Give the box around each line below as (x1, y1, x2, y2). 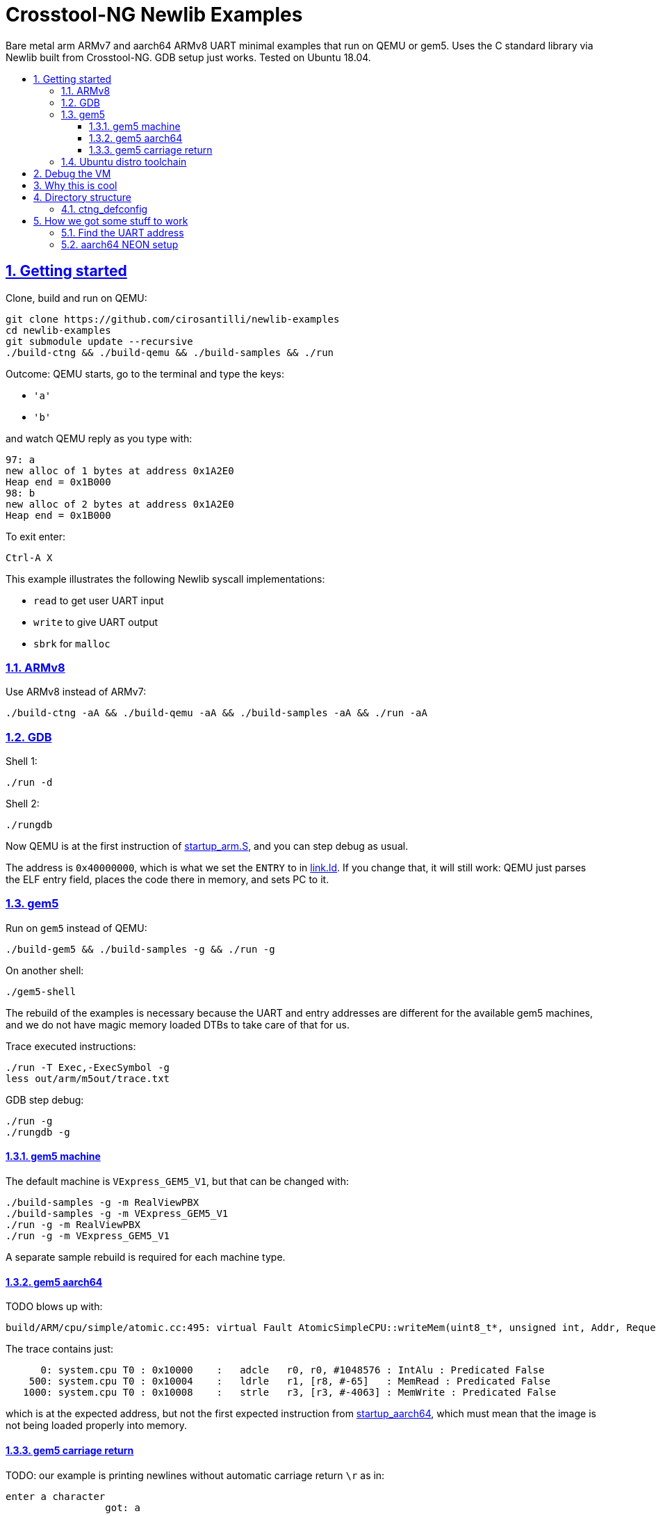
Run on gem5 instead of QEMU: (6, 921, 147, 934)
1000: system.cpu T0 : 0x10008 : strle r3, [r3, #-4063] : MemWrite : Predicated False (23, 1387, 557, 1398)
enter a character (6, 1490, 106, 1502)
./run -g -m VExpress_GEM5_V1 (6, 1230, 170, 1242)
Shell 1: (6, 755, 38, 768)
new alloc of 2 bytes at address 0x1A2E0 (6, 498, 234, 510)
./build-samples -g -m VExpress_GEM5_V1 (6, 1208, 229, 1220)
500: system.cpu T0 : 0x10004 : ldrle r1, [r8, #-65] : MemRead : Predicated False (28, 1376, 550, 1387)
